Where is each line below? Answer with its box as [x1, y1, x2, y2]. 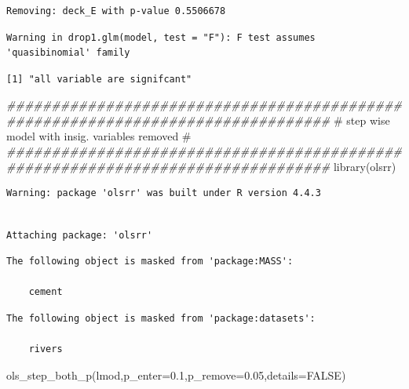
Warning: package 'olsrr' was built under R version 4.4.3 [6, 187, 321, 199]
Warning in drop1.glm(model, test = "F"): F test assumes [6, 31, 316, 43]
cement [28, 286, 63, 298]
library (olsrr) [333, 158, 396, 174]
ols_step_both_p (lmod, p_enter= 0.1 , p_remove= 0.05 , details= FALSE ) [6, 366, 346, 383]
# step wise [333, 111, 390, 128]
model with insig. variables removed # [6, 127, 192, 144]
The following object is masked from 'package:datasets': [6, 312, 316, 324]
